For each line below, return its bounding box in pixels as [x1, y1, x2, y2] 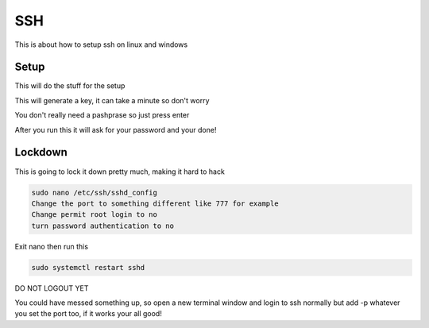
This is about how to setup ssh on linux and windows [14, 40, 188, 49]
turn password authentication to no [31, 221, 175, 230]
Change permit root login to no [31, 210, 158, 219]
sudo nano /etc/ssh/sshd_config [31, 187, 158, 197]
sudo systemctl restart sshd [31, 263, 145, 272]
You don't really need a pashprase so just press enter [14, 110, 190, 120]
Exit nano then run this [14, 241, 89, 251]
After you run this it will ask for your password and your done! [14, 125, 217, 134]
